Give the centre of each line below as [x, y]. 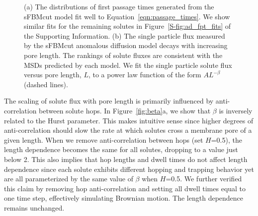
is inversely [236, 110]
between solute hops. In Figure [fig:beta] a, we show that [125, 110]
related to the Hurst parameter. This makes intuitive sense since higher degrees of [129, 120]
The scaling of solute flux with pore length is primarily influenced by [109, 101]
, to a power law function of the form [145, 75]
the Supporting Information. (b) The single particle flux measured [125, 35]
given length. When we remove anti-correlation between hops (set [104, 139]
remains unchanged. [34, 207]
